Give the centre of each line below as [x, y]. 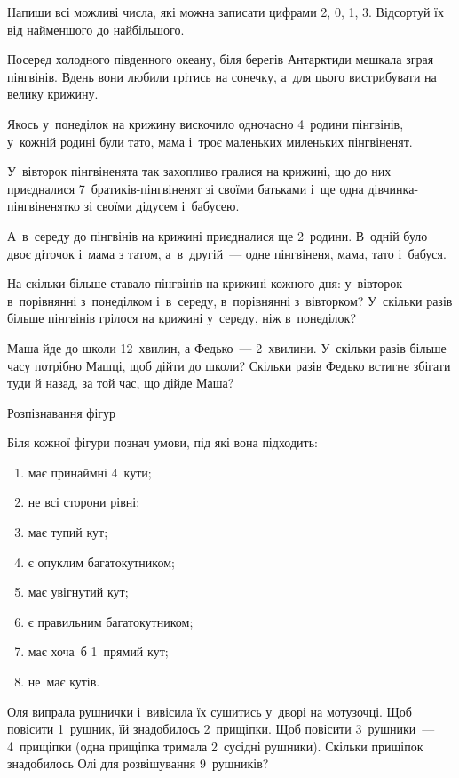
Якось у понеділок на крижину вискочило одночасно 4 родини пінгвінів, [206, 123]
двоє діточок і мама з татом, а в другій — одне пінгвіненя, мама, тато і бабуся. [227, 253]
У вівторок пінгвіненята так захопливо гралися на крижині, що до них [199, 171]
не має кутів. [64, 682]
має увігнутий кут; [78, 592]
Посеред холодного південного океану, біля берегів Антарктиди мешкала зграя [221, 59]
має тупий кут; [68, 532]
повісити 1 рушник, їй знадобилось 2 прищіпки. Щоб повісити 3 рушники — [221, 729]
